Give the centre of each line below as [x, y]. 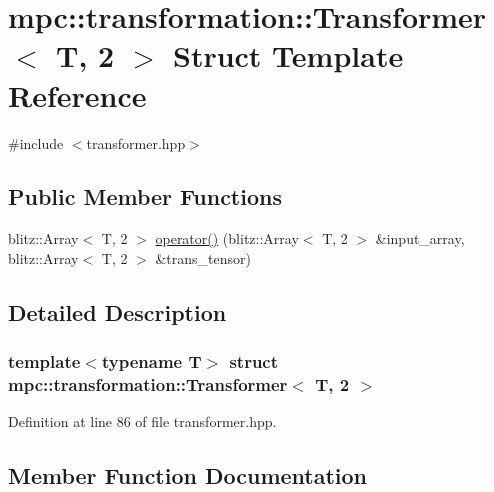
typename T [151, 361]
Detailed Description [117, 311]
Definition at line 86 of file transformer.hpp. [142, 421]
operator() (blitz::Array [227, 238]
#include [36, 142]
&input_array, [420, 238]
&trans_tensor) [203, 257]
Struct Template [288, 55]
